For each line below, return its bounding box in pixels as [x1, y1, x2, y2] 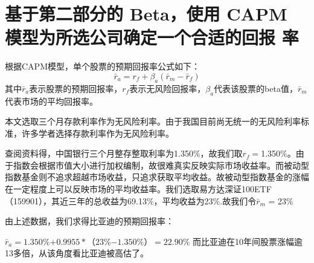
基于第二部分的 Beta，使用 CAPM [5, 1, 287, 26]
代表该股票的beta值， [214, 82, 298, 94]
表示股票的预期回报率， [29, 82, 123, 94]
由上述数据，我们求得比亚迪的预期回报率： [5, 215, 174, 227]
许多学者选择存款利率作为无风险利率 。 [21, 126, 174, 139]
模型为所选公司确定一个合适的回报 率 [5, 25, 299, 50]
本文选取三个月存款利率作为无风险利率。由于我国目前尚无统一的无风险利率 [5, 115, 301, 128]
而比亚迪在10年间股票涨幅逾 [193, 235, 303, 247]
